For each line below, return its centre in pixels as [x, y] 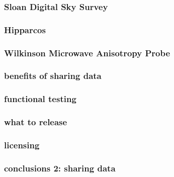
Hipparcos [25, 29]
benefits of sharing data [53, 76]
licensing [22, 145]
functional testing [40, 99]
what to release [36, 122]
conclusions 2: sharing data [60, 168]
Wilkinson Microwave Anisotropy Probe [87, 53]
